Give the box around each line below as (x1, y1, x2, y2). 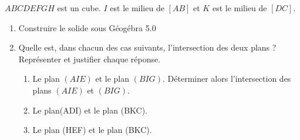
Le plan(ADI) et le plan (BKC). (32, 104, 148, 116)
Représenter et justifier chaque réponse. (18, 52, 161, 65)
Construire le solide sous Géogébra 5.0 (18, 21, 156, 34)
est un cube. (57, 2, 101, 14)
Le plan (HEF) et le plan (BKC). (32, 124, 152, 136)
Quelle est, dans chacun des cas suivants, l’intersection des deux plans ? (18, 41, 277, 54)
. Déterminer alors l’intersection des (163, 72, 291, 85)
